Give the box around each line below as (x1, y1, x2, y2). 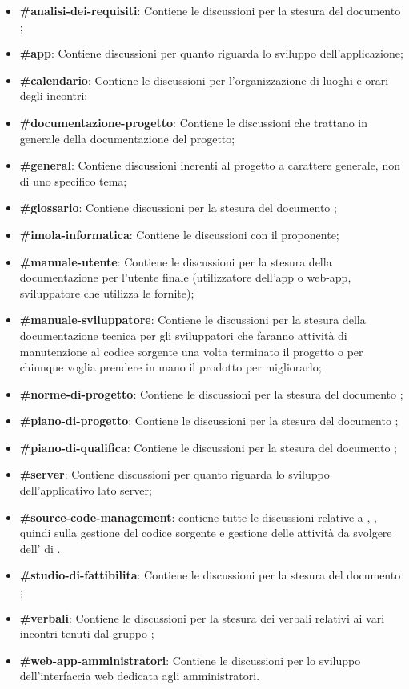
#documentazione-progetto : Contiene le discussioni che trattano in (19, 114, 368, 130)
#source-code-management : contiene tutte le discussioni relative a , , (19, 508, 377, 525)
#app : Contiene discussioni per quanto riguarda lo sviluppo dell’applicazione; (19, 45, 403, 62)
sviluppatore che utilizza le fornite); (19, 284, 194, 301)
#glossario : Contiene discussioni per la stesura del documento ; (19, 199, 337, 216)
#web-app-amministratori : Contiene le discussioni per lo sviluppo (19, 651, 361, 668)
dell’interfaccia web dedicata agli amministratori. (19, 667, 260, 684)
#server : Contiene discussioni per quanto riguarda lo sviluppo (19, 466, 330, 483)
